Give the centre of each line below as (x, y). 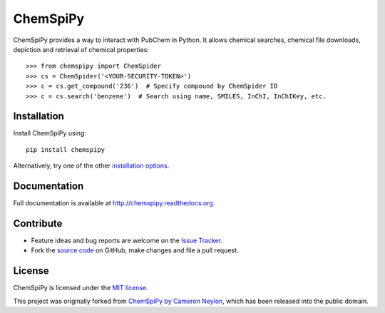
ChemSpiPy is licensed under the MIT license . (81, 288)
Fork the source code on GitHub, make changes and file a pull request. (135, 250)
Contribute (38, 224)
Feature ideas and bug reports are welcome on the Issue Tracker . (127, 240)
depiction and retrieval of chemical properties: (81, 49)
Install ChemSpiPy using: (50, 133)
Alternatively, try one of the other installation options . (91, 166)
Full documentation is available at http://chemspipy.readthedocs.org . (114, 203)
